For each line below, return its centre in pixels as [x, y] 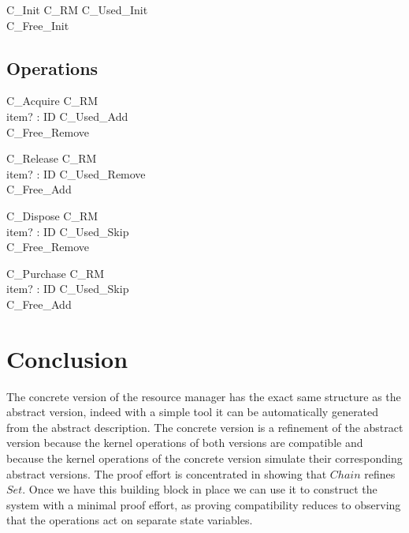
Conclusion [67, 358]
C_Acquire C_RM [52, 101]
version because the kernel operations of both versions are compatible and [185, 443]
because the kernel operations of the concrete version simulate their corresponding [204, 458]
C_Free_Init [38, 25]
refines [380, 473]
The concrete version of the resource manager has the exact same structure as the [204, 396]
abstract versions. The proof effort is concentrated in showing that [167, 473]
